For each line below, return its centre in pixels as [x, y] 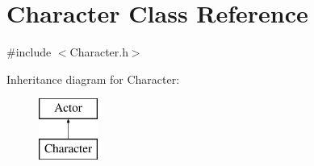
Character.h [99, 52]
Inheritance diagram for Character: [93, 79]
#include [29, 52]
